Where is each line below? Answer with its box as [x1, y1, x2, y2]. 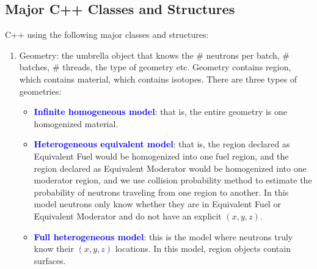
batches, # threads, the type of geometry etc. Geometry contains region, [19, 61, 291, 73]
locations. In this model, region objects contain [115, 242, 291, 255]
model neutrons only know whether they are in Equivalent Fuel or [34, 197, 281, 210]
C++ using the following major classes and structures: [5, 28, 209, 41]
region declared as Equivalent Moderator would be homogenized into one [34, 161, 307, 174]
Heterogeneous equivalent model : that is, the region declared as [34, 138, 290, 150]
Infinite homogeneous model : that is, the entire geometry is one [34, 105, 288, 118]
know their [34, 242, 74, 255]
